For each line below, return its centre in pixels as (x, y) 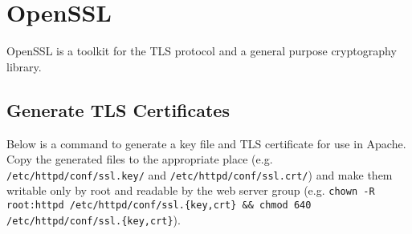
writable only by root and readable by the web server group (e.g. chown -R (191, 190)
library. (24, 66)
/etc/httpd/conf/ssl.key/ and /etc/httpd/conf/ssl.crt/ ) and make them (200, 174)
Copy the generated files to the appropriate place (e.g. (140, 159)
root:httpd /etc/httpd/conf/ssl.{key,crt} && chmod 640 (159, 206)
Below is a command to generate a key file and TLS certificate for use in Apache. (206, 143)
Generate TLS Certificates (118, 109)
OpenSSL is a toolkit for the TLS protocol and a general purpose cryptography (202, 51)
